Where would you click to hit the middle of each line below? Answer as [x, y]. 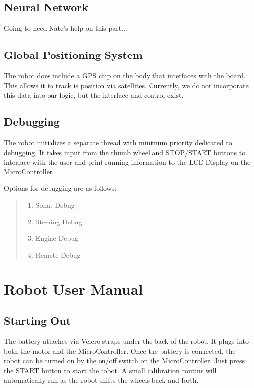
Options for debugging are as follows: [60, 188]
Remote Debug [58, 254]
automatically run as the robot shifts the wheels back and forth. [101, 380]
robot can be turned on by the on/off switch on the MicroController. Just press [125, 360]
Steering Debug [59, 221]
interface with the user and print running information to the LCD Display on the [127, 162]
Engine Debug [57, 238]
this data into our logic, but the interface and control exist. [94, 95]
